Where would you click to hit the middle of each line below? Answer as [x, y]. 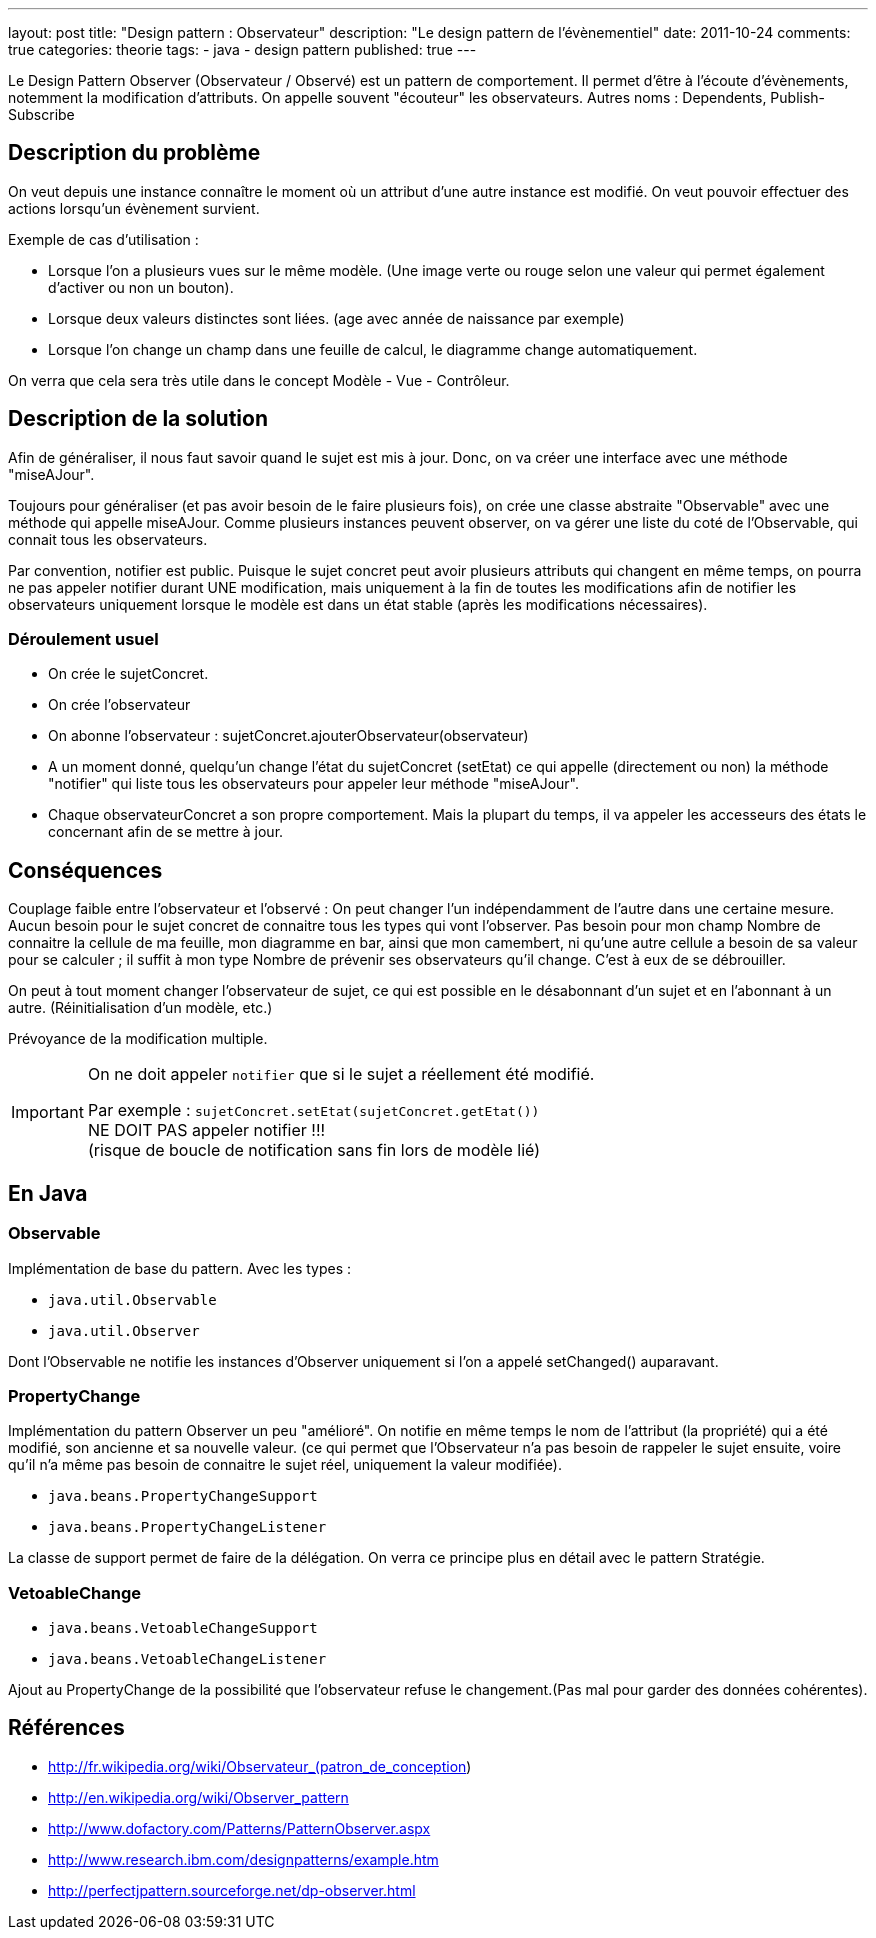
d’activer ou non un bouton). [141, 287]
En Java [48, 1193]
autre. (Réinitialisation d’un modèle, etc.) [140, 1008]
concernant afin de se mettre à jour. [166, 832]
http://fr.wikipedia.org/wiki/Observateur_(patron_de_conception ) [260, 1766]
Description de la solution [138, 419]
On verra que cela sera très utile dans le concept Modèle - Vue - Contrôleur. [259, 380]
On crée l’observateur [119, 705]
